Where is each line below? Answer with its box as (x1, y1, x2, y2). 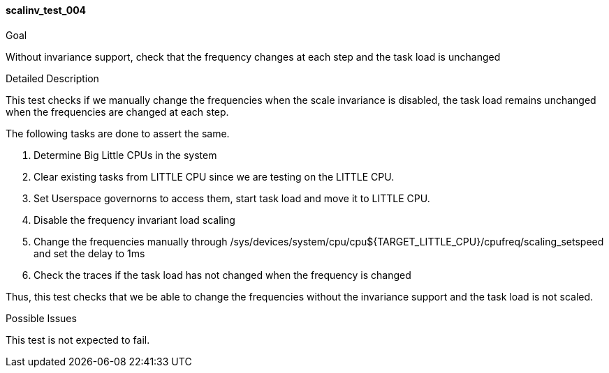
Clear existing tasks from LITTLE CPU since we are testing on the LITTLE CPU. (34, 170, 395, 183)
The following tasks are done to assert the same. (6, 127, 230, 139)
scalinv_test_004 (6, 4, 87, 16)
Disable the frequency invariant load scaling (34, 213, 235, 226)
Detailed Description (6, 72, 99, 84)
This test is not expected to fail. (6, 333, 150, 346)
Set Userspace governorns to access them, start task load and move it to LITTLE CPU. (34, 192, 430, 204)
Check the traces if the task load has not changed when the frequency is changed (34, 268, 411, 281)
